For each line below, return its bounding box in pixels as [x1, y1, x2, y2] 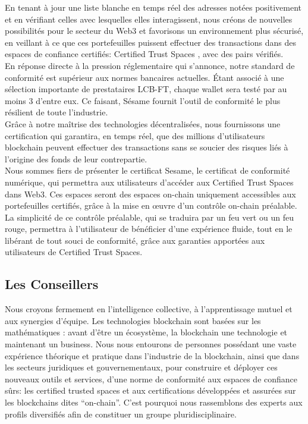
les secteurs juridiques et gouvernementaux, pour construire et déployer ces [5, 361, 278, 373]
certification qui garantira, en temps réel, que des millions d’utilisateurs [5, 129, 265, 142]
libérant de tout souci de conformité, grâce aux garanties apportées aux [5, 234, 265, 246]
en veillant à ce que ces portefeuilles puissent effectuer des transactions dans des [5, 36, 296, 48]
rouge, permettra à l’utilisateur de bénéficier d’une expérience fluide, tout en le [5, 222, 293, 235]
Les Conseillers [5, 275, 99, 293]
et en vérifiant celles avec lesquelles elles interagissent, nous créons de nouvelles [5, 12, 293, 25]
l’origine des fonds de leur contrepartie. [5, 152, 147, 165]
